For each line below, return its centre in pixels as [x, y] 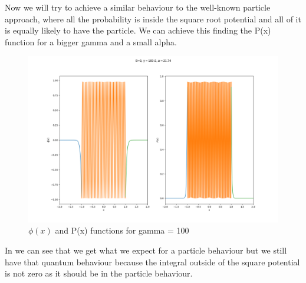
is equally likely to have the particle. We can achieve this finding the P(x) [138, 30]
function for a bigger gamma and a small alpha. [91, 41]
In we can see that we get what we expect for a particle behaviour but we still [146, 250]
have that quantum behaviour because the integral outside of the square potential [152, 262]
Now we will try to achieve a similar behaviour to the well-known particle [138, 7]
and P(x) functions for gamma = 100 [122, 230]
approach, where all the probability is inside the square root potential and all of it [153, 19]
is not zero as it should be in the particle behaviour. [99, 273]
